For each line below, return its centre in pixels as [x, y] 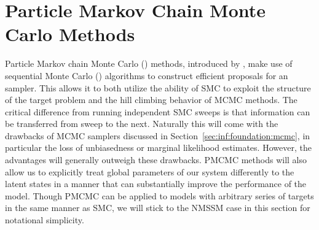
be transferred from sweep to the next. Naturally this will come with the [142, 124]
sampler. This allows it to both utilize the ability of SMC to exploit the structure [158, 87]
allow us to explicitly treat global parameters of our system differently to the [150, 171]
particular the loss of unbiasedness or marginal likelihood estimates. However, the [158, 148]
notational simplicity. [45, 220]
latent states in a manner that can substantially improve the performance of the [156, 184]
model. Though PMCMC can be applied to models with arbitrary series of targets [159, 195]
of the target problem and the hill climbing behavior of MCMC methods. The [151, 100]
